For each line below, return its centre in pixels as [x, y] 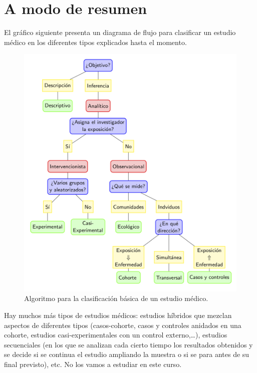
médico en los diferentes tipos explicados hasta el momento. [95, 42]
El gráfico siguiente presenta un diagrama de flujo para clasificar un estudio [120, 32]
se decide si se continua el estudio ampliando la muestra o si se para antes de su [127, 354]
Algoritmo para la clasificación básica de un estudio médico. [116, 298]
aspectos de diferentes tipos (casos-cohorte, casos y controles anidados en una [123, 325]
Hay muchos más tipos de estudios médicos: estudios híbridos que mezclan [118, 315]
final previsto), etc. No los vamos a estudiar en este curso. [93, 364]
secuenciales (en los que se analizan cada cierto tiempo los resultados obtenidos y [128, 344]
